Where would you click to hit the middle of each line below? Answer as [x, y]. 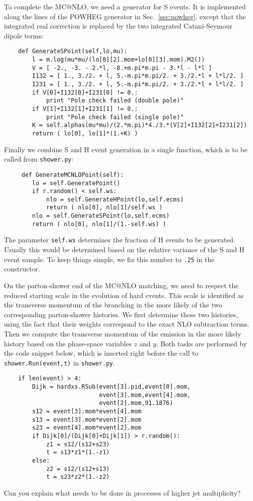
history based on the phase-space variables [68, 343]
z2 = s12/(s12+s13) [78, 469]
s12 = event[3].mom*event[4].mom [87, 411]
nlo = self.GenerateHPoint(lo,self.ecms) [115, 199]
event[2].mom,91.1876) [136, 403]
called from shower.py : [39, 159]
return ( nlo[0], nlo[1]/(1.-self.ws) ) [99, 224]
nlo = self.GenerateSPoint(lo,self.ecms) [101, 216]
